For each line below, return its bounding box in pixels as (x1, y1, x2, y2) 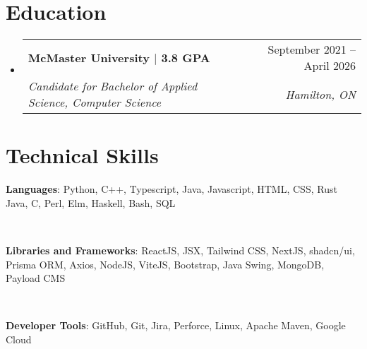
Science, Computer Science (28, 94, 162, 111)
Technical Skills (6, 141, 159, 170)
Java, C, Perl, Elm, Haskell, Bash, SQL (6, 195, 176, 210)
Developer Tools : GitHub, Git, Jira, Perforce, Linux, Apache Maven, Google (6, 318, 346, 333)
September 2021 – (267, 41, 356, 58)
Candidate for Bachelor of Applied (28, 78, 198, 95)
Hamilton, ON (285, 85, 356, 102)
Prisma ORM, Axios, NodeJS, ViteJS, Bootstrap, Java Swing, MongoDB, (6, 256, 325, 271)
